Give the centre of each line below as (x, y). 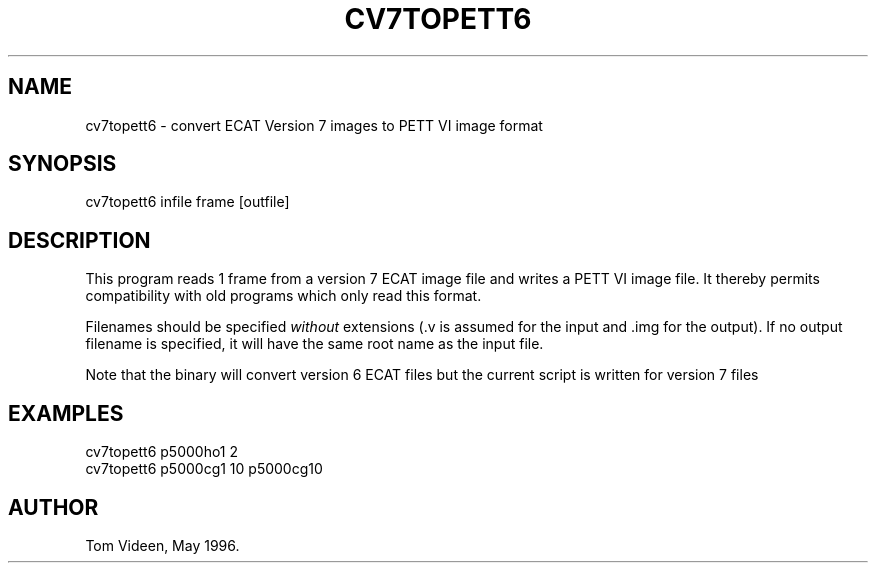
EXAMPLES (66, 413)
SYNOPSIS (62, 164)
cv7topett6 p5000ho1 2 (162, 452)
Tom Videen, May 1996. (162, 545)
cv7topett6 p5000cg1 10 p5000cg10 (204, 469)
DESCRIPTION (79, 240)
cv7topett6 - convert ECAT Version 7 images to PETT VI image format (314, 125)
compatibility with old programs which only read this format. (283, 296)
